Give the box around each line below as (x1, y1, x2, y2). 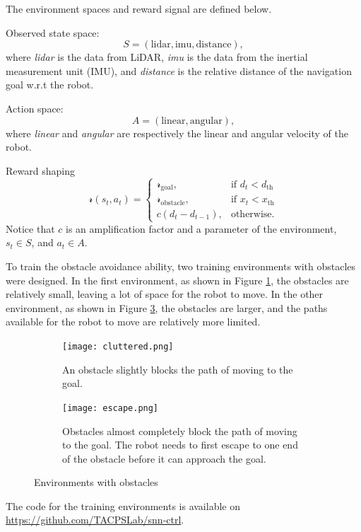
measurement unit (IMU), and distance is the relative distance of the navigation (6, 63, 352, 78)
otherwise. (230, 209, 275, 219)
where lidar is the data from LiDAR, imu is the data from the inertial (6, 50, 308, 64)
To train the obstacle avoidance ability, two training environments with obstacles (6, 259, 356, 274)
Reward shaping (6, 163, 75, 178)
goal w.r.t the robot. (6, 77, 94, 92)
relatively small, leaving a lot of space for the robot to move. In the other (6, 287, 324, 301)
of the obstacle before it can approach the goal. (62, 451, 266, 466)
